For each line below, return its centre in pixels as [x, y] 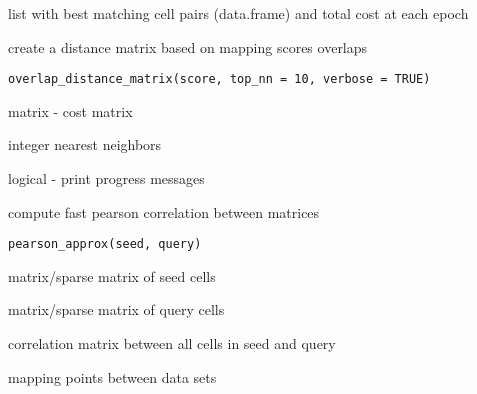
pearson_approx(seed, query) [105, 244]
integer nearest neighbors [85, 144]
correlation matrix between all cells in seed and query [172, 343]
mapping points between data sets [112, 376]
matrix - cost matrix [70, 110]
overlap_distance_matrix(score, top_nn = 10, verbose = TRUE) [219, 79]
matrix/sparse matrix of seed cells [112, 275]
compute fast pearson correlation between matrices [164, 211]
